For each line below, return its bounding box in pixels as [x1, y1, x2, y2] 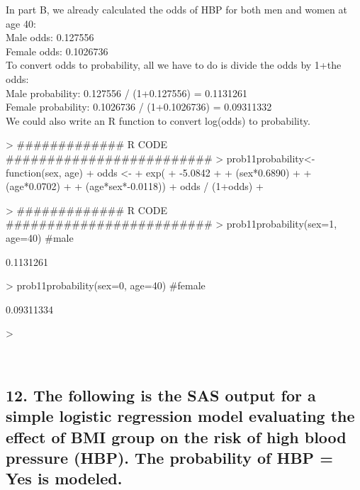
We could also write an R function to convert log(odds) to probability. [6, 113, 310, 128]
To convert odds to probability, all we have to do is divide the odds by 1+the [6, 57, 342, 72]
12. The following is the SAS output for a [6, 384, 316, 406]
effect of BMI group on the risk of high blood [6, 425, 347, 447]
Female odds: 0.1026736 [6, 43, 108, 58]
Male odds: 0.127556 [6, 30, 94, 45]
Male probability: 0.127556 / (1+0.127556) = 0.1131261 [6, 85, 248, 100]
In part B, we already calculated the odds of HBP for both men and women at [6, 2, 347, 16]
